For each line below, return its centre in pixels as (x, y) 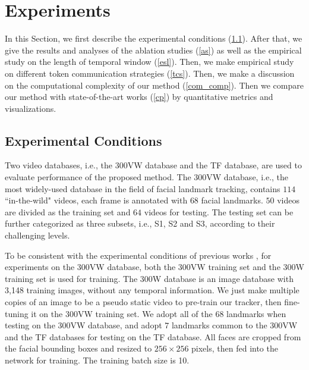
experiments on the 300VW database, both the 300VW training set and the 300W (154, 267)
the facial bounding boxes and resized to (78, 348)
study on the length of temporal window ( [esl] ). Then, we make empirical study (149, 62)
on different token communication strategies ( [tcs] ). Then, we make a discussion (150, 73)
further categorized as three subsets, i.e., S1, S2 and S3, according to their (140, 223)
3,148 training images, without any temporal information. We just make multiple (152, 290)
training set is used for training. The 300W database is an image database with (149, 278)
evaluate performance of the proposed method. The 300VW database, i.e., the (147, 177)
